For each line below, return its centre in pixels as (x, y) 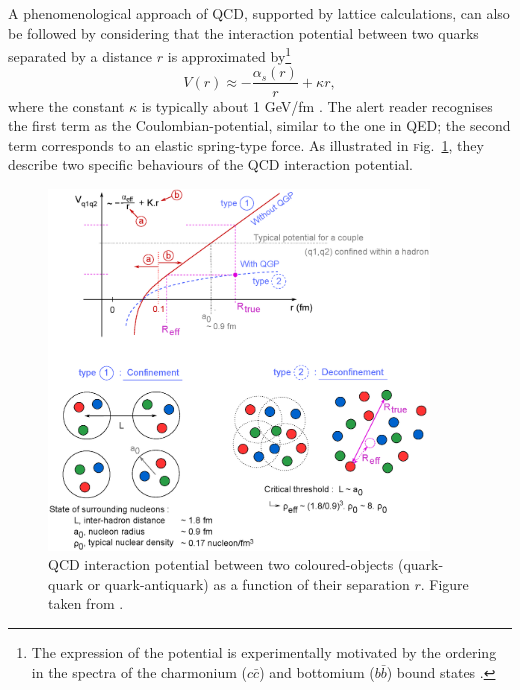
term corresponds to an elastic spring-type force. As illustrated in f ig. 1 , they (246, 144)
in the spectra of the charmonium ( (139, 671)
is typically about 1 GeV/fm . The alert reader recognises (317, 105)
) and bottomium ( (317, 671)
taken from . (86, 603)
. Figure (444, 583)
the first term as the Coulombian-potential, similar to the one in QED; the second (259, 125)
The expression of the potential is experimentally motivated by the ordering (264, 652)
